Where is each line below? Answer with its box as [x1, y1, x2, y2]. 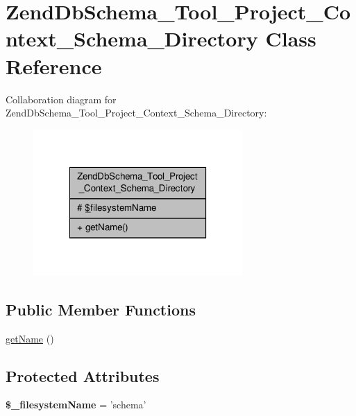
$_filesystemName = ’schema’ [6, 397, 146, 412]
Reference [6, 51, 102, 80]
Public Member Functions [6, 298, 196, 320]
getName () [6, 331, 54, 345]
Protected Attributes [6, 365, 160, 386]
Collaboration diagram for [6, 92, 117, 106]
